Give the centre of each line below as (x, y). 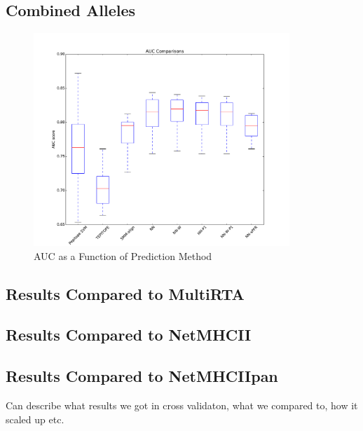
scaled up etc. (35, 419)
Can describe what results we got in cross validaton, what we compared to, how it (182, 405)
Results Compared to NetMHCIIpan (142, 376)
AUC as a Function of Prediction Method (123, 255)
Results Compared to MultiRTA (125, 293)
